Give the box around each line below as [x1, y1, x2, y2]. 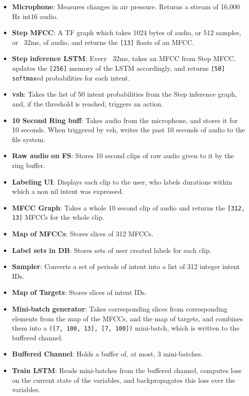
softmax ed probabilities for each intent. [12, 72, 130, 83]
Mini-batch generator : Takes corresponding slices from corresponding [12, 303, 228, 313]
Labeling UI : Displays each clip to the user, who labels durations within [12, 176, 232, 187]
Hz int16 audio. [12, 11, 58, 21]
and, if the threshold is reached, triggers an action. [12, 98, 163, 108]
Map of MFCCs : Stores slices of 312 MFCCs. [12, 229, 153, 238]
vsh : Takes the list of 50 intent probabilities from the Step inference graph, [12, 89, 237, 99]
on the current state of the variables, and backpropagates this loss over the [12, 375, 235, 385]
